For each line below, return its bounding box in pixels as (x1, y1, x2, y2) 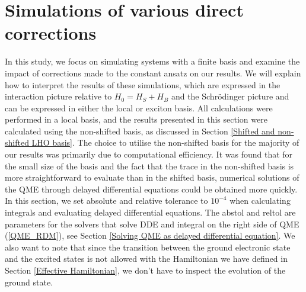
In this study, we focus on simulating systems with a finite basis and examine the (5, 55, 300, 68)
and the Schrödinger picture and (171, 90, 289, 102)
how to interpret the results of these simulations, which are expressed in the (5, 78, 280, 91)
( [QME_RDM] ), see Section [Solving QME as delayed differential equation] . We (5, 229, 295, 242)
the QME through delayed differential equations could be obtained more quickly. (5, 182, 298, 195)
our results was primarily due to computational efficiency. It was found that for (5, 148, 293, 161)
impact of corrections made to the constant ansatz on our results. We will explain (5, 66, 301, 79)
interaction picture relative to (5, 90, 112, 102)
